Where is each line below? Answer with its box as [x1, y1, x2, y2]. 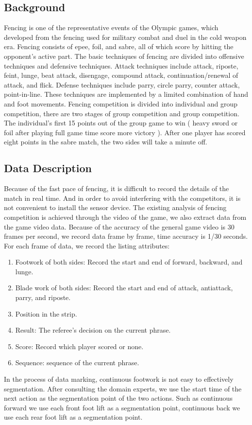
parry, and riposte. [15, 292, 71, 302]
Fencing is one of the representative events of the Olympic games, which [4, 22, 218, 33]
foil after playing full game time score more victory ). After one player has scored [4, 127, 246, 137]
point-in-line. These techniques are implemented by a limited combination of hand [4, 89, 249, 99]
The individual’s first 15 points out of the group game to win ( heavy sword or [4, 118, 238, 128]
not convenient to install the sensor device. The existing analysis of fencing [4, 202, 227, 212]
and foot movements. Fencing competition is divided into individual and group [4, 98, 238, 108]
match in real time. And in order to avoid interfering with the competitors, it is [4, 193, 241, 203]
